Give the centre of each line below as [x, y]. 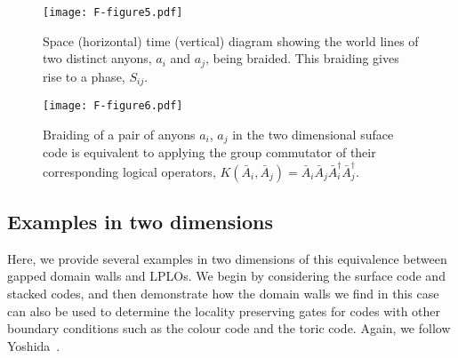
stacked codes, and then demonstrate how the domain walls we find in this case [223, 293]
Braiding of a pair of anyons [119, 134]
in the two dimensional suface [313, 134]
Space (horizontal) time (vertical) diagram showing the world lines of [231, 40]
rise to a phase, [84, 76]
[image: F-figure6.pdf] [113, 106]
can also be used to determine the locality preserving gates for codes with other [224, 310]
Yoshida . [34, 345]
